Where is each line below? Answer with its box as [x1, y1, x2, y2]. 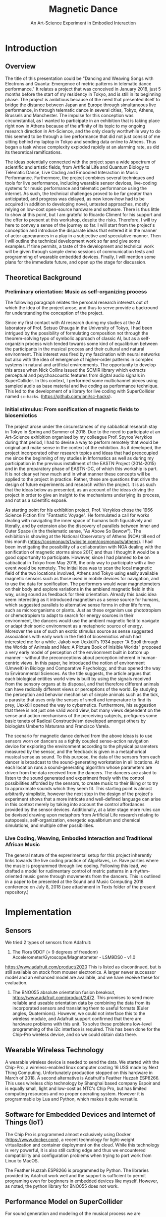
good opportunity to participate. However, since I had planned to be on [5, 554, 150, 560]
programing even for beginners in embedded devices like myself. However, [5, 1178, 159, 1184]
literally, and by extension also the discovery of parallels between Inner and [5, 523, 160, 529]
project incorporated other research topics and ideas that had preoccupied [5, 450, 158, 456]
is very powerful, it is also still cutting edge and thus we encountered [5, 1147, 146, 1153]
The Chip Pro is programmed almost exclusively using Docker [5, 1131, 131, 1137]
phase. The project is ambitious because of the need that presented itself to [5, 96, 160, 102]
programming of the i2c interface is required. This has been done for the [12, 1026, 161, 1032]
